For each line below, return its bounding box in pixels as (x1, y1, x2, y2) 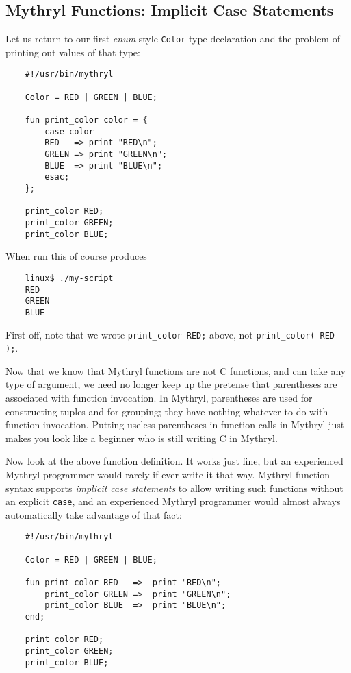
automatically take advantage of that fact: (5, 507, 182, 522)
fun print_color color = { (25, 115, 148, 125)
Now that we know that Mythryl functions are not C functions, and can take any (5, 363, 346, 378)
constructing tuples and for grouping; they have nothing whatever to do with (5, 404, 328, 418)
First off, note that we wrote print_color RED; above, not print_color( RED (5, 327, 335, 341)
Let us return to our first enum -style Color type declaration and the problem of (5, 32, 340, 46)
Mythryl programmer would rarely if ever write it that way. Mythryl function (5, 467, 330, 481)
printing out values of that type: (5, 45, 140, 59)
